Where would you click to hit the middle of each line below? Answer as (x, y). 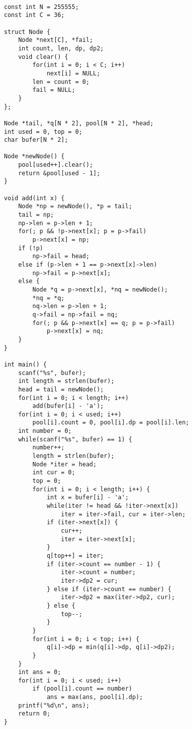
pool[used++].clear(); (55, 165)
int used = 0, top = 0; (43, 132)
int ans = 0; (40, 672)
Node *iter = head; (65, 464)
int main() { (25, 364)
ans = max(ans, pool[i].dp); (95, 697)
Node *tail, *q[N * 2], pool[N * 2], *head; (79, 123)
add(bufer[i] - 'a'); (68, 406)
